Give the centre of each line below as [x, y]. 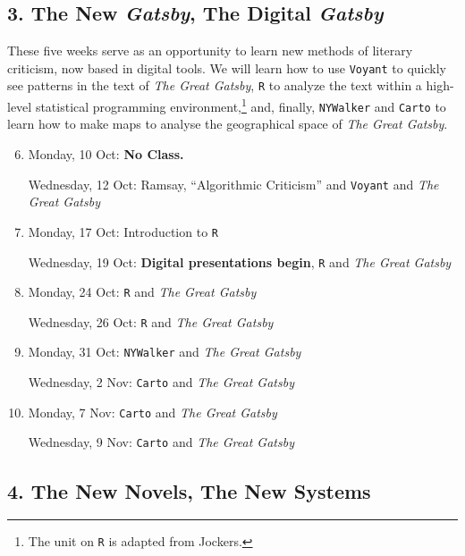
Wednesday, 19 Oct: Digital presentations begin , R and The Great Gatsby [240, 261]
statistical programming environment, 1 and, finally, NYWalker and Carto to [241, 105]
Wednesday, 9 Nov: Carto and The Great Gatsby [161, 442]
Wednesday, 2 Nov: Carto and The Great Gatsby [161, 382]
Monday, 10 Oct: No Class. [106, 154]
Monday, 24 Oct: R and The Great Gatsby [142, 292]
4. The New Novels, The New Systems [189, 490]
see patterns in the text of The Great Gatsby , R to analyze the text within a [215, 85]
